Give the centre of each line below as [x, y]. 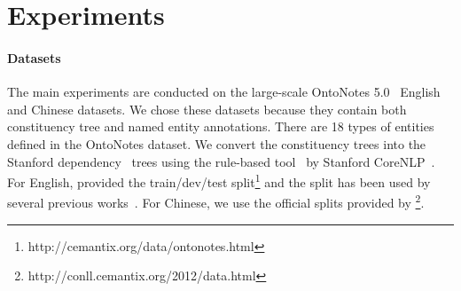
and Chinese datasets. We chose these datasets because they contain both [207, 109]
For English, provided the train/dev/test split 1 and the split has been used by [219, 181]
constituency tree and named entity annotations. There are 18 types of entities [221, 126]
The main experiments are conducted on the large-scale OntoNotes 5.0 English [224, 92]
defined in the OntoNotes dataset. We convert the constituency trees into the [217, 143]
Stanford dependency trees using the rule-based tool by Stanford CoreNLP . [221, 161]
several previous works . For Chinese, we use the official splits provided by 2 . [216, 201]
